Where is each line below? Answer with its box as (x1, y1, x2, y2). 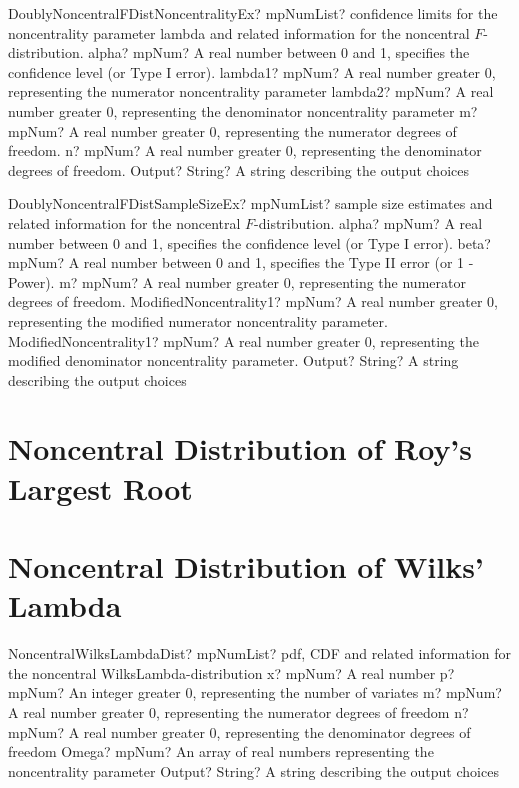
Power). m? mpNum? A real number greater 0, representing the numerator (8, 271, 466, 292)
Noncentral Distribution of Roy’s (8, 428, 473, 469)
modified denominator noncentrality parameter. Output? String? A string (8, 350, 459, 371)
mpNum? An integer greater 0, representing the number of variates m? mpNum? (8, 682, 502, 703)
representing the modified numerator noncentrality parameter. (8, 310, 388, 331)
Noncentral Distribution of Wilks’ (8, 546, 484, 587)
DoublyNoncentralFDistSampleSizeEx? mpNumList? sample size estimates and (8, 193, 493, 214)
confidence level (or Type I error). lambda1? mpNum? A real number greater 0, (8, 61, 496, 82)
